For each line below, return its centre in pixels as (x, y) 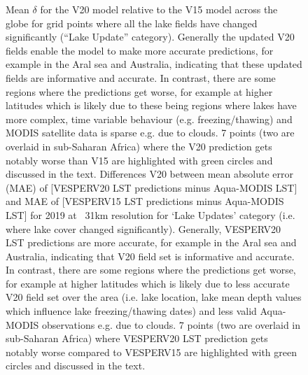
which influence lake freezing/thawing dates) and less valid (131, 311)
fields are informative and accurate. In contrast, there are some (141, 77)
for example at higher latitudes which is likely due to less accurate (148, 283)
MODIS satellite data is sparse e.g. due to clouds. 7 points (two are (150, 133)
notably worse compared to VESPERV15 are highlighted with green (151, 352)
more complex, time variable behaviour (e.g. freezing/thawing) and (149, 119)
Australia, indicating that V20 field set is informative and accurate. (150, 256)
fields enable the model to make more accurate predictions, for (140, 50)
